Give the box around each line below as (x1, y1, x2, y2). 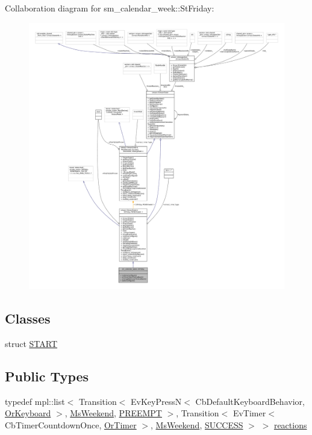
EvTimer (232, 407, 266, 419)
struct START (5, 337, 58, 349)
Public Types (5, 366, 89, 385)
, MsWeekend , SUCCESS (151, 418, 243, 431)
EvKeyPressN (131, 395, 182, 407)
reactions (273, 418, 307, 431)
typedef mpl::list (5, 395, 65, 407)
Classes (5, 309, 51, 328)
